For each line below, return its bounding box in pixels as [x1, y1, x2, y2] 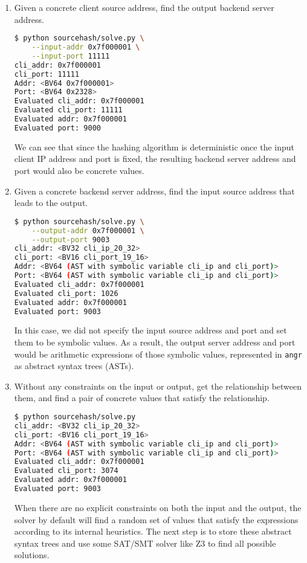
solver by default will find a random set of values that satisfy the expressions [14, 513, 299, 526]
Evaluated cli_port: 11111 [14, 106, 123, 115]
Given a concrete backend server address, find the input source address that [14, 184, 295, 197]
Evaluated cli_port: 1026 [14, 289, 118, 298]
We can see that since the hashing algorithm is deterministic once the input [14, 140, 295, 153]
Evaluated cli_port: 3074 [14, 466, 118, 475]
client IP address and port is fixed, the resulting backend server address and [14, 152, 296, 165]
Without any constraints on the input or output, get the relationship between [14, 379, 302, 392]
